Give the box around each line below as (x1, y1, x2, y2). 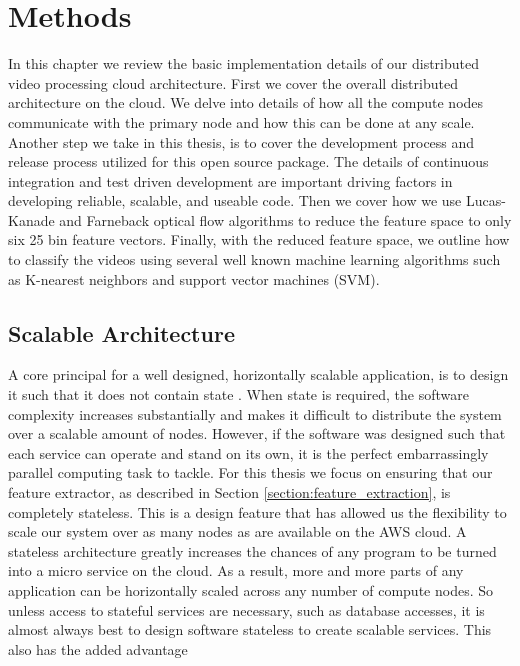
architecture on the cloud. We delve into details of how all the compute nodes (8, 92, 484, 113)
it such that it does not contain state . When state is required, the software (8, 384, 470, 405)
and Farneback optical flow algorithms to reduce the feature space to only (59, 209, 512, 230)
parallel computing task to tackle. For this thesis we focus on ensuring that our (8, 462, 493, 483)
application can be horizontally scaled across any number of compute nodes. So (8, 579, 493, 600)
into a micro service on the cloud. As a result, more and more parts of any (8, 560, 464, 581)
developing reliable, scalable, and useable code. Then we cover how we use (8, 190, 462, 211)
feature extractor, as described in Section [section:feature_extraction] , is (8, 482, 451, 503)
